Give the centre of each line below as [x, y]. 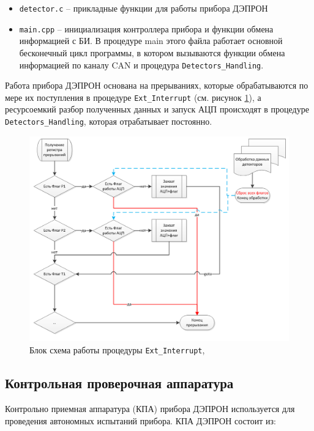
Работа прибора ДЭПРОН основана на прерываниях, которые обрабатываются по [157, 85]
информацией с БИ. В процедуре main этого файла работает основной [151, 41]
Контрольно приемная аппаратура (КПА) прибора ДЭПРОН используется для [150, 408]
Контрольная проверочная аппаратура [119, 383]
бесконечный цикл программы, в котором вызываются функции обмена [152, 52]
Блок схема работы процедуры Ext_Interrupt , [117, 350]
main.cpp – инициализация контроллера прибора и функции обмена [146, 28]
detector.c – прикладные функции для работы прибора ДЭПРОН [144, 8]
